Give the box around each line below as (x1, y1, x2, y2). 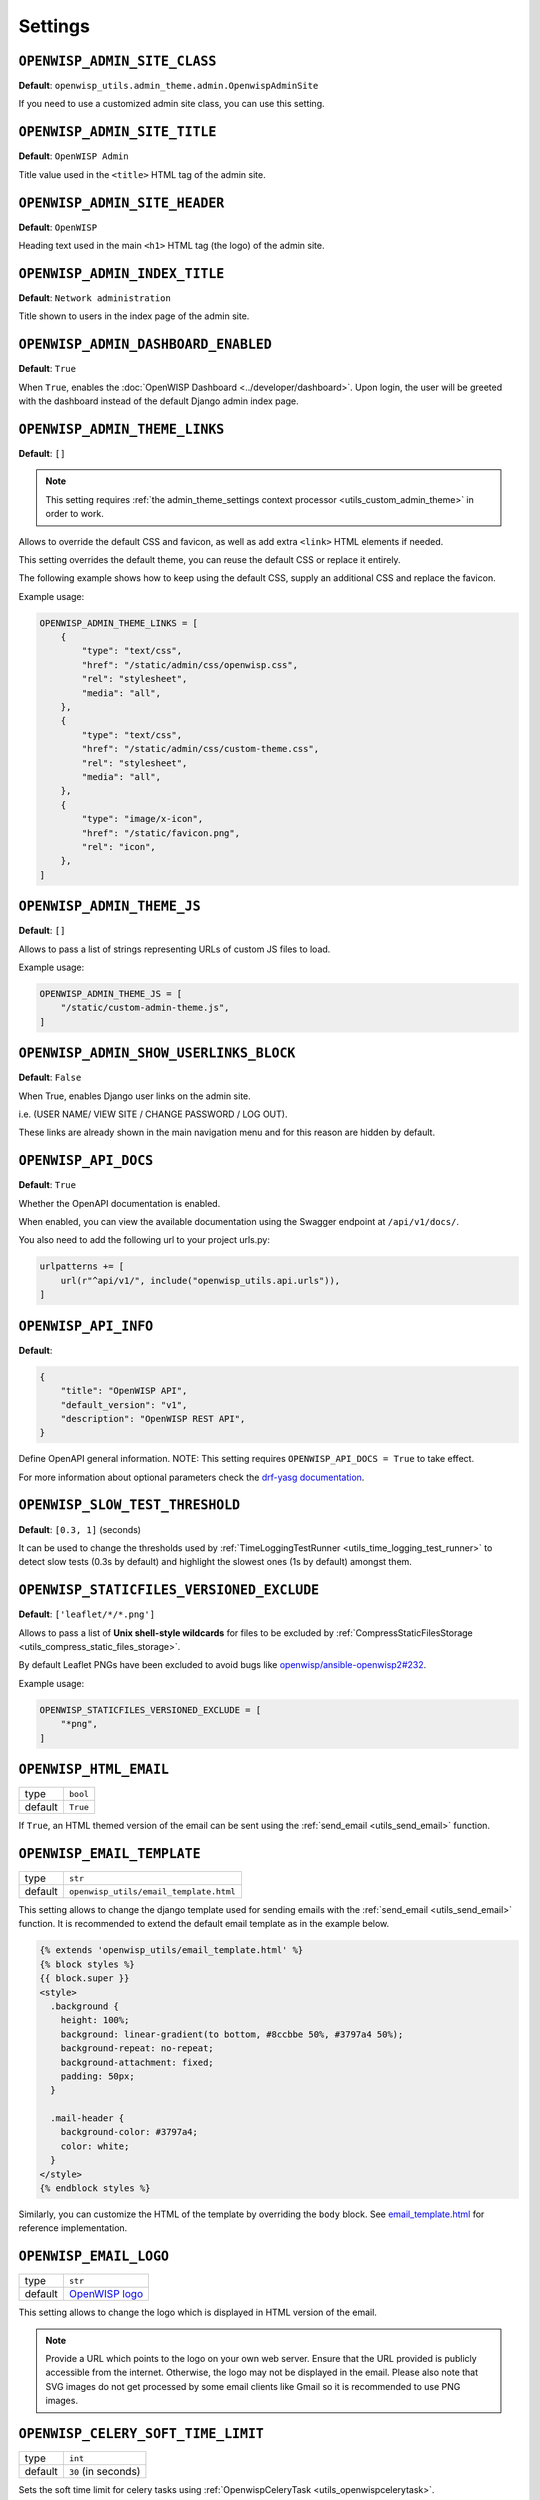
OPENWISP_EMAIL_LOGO (18, 2248, 170, 2265)
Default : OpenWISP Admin (18, 150, 129, 162)
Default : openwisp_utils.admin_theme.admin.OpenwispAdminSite (18, 80, 319, 92)
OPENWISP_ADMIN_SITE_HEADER (18, 195, 225, 211)
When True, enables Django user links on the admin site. (18, 1090, 252, 1102)
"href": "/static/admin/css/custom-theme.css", (81, 743, 320, 755)
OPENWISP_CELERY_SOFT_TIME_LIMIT (18, 2426, 264, 2442)
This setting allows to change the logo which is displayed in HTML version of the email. (18, 2306, 377, 2319)
